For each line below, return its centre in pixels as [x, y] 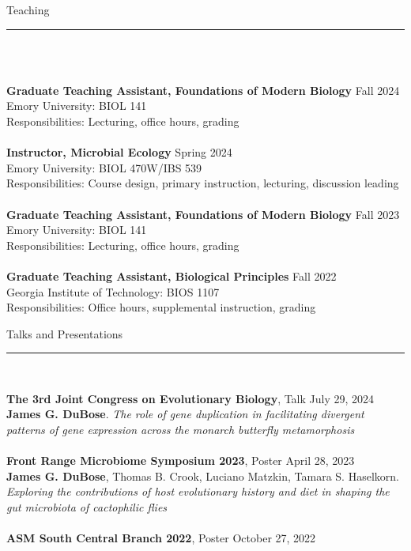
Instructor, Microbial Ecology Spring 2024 [119, 152]
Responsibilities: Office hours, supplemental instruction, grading [161, 307]
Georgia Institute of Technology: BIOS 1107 [113, 291]
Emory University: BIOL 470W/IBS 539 [104, 167]
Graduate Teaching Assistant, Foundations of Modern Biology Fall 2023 [203, 214]
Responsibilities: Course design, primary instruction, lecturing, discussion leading [203, 183]
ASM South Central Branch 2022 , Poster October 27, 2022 [161, 538]
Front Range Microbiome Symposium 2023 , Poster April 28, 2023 [181, 460]
